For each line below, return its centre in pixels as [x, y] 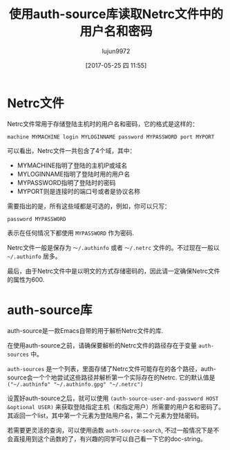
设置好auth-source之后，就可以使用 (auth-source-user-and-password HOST [113, 398]
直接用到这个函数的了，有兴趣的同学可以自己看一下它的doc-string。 [110, 439]
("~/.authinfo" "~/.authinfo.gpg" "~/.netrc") [75, 384]
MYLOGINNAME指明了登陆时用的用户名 [74, 174]
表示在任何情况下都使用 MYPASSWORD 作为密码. [71, 233]
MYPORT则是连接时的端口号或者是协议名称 [78, 191]
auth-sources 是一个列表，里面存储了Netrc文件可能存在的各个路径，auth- [112, 368]
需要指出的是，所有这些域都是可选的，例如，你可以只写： [89, 206]
